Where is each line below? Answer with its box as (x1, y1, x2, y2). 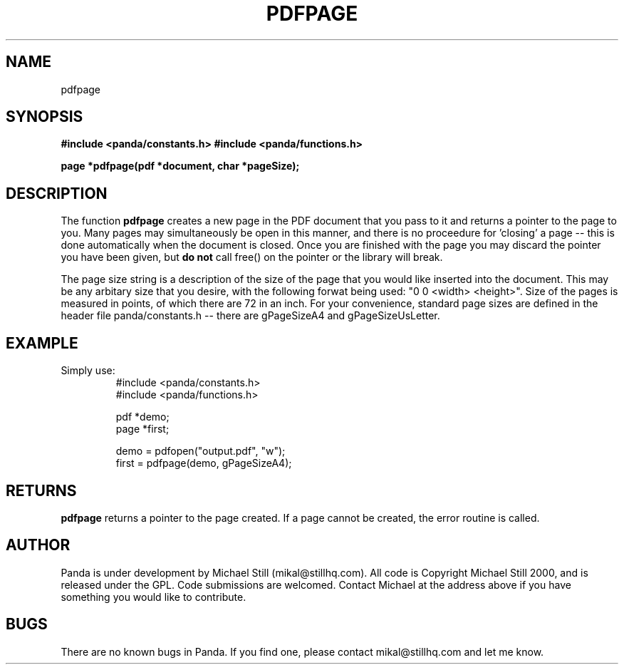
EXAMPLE (6, 334, 78, 352)
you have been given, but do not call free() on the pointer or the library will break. (61, 251, 443, 264)
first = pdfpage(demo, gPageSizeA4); (115, 457, 292, 470)
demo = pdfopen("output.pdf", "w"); (115, 445, 286, 458)
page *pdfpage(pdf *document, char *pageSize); (61, 160, 300, 172)
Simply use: (61, 364, 115, 377)
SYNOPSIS (6, 108, 83, 126)
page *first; (115, 423, 170, 435)
